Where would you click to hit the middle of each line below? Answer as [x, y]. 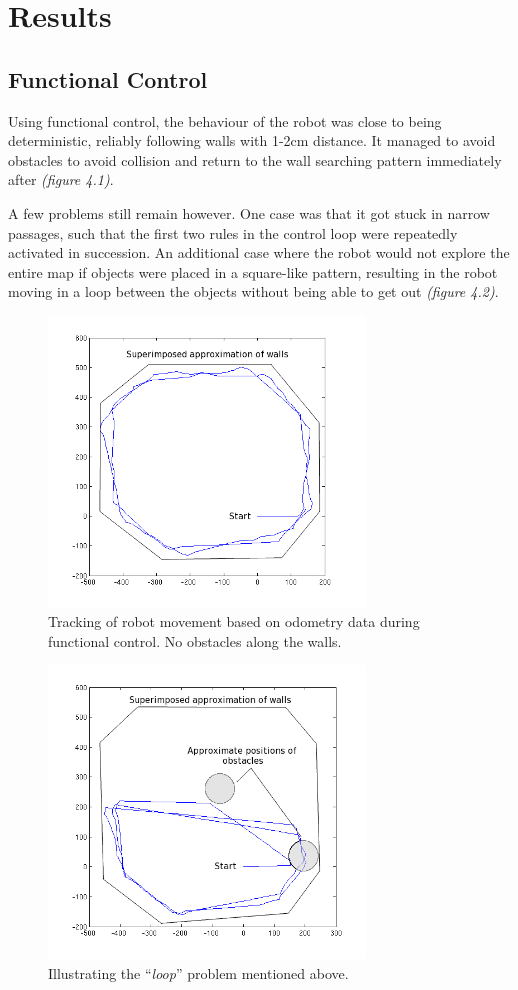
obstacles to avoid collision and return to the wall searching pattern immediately [255, 159]
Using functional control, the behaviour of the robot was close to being [225, 120]
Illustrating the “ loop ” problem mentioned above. [198, 973]
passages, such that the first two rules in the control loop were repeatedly [233, 232]
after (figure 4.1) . [61, 179]
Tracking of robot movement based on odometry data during [234, 621]
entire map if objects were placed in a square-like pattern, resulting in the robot [253, 271]
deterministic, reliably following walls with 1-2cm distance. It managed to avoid [252, 140]
